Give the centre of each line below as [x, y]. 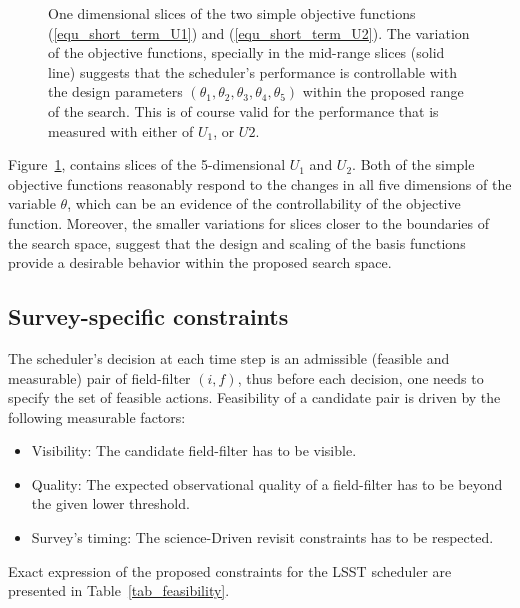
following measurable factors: [97, 416]
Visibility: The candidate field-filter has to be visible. [194, 450]
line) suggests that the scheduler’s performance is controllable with [252, 71]
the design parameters [115, 91]
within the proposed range [383, 91]
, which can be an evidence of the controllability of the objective [264, 203]
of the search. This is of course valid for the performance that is [243, 110]
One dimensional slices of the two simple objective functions [232, 13]
